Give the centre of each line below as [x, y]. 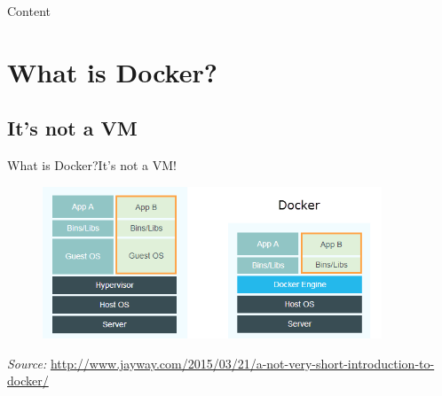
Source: [27, 363]
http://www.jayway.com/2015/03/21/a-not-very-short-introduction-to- [242, 363]
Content [29, 11]
